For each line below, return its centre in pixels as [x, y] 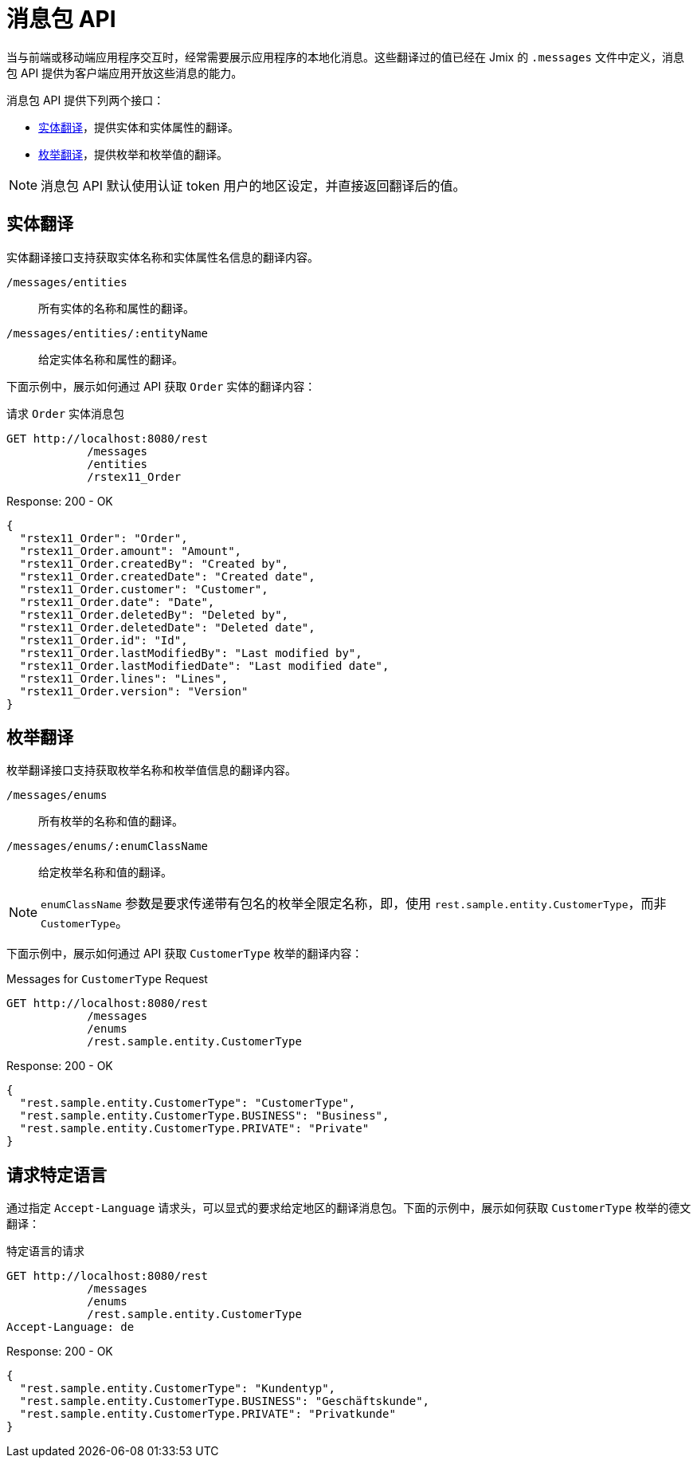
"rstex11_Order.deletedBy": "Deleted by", [154, 614]
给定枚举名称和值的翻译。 [105, 872]
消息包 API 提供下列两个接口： [86, 100]
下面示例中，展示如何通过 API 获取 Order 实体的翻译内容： [161, 386]
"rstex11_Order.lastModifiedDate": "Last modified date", [204, 665]
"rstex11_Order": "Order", [104, 538]
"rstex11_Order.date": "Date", [117, 602]
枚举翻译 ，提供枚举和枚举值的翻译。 [133, 154]
